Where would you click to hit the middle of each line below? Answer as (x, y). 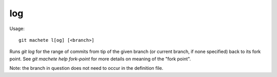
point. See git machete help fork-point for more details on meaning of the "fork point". (100, 59)
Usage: (17, 29)
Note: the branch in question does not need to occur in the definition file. (86, 68)
